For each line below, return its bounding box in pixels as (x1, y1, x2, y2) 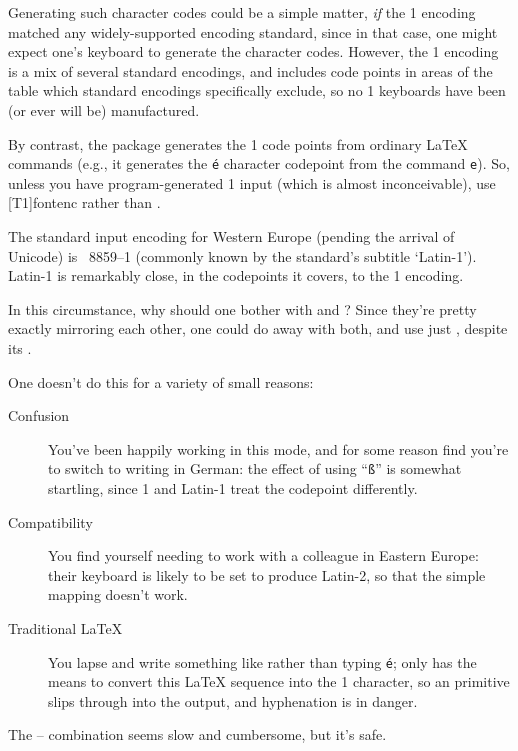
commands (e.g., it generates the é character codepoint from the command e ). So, (8, 153, 510, 174)
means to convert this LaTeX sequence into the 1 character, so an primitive (48, 671, 510, 692)
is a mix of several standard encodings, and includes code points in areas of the (8, 60, 493, 81)
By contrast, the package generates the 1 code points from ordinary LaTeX (8, 133, 468, 154)
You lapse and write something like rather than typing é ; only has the (48, 651, 477, 672)
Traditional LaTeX (8, 617, 123, 638)
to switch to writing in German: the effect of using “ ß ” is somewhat (48, 458, 462, 479)
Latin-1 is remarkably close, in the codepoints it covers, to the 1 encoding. (8, 265, 464, 286)
